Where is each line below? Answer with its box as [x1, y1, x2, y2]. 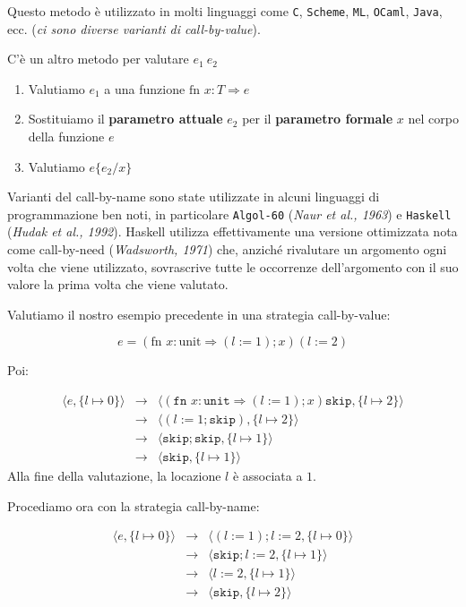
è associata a [232, 466, 303, 485]
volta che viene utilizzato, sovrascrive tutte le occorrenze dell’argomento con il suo [7, 257, 459, 276]
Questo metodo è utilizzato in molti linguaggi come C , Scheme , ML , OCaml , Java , [7, 2, 443, 20]
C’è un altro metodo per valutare [7, 49, 189, 68]
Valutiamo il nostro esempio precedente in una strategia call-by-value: [7, 304, 391, 323]
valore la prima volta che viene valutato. [7, 275, 229, 294]
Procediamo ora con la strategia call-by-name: [7, 496, 260, 515]
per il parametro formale [242, 109, 393, 128]
